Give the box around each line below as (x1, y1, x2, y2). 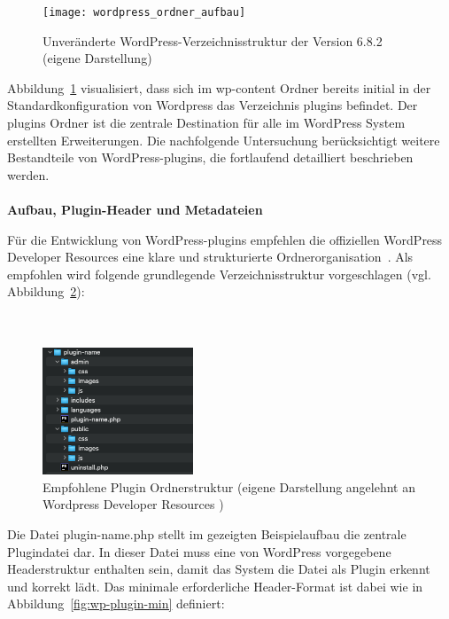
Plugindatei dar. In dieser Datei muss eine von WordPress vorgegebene (7, 542, 391, 560)
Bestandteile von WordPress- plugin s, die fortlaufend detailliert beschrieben (7, 148, 414, 167)
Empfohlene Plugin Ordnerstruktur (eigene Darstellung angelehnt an (43, 477, 416, 496)
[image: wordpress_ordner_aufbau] (43, 6, 246, 19)
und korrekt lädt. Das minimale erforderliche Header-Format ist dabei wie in (7, 576, 423, 595)
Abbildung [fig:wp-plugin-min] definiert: (7, 594, 225, 613)
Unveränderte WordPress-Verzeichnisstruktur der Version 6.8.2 (43, 31, 383, 50)
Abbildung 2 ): (7, 282, 85, 301)
